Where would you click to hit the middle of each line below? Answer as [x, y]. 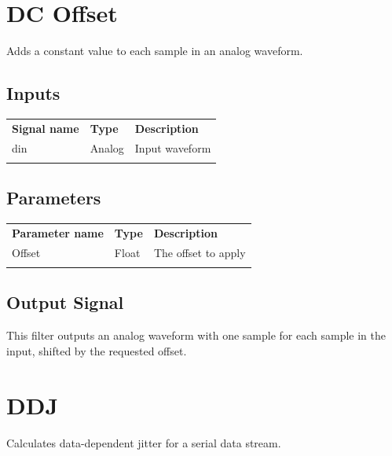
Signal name [46, 128]
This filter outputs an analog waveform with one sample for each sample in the [196, 335]
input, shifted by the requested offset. [97, 350]
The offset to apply [200, 252]
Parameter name [58, 232]
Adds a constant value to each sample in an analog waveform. [155, 51]
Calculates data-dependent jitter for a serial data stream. [144, 442]
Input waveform [173, 147]
